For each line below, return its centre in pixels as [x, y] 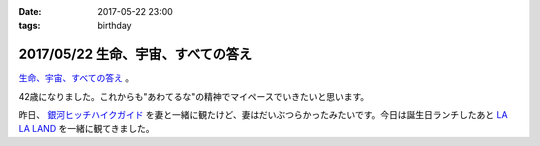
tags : [29, 26]
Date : [30, 11]
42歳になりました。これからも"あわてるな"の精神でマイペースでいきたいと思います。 [194, 96]
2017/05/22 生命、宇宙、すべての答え [135, 54]
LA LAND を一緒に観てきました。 [86, 129]
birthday [114, 26]
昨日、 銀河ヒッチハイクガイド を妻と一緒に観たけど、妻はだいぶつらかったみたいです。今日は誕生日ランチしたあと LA [263, 115]
